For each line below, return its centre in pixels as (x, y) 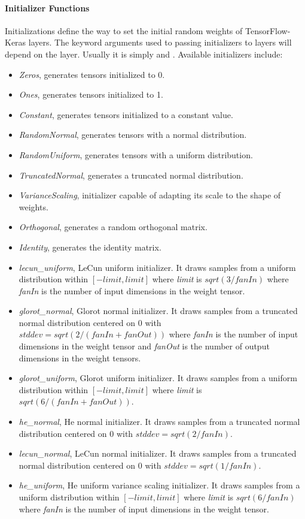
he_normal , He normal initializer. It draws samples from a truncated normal (159, 422)
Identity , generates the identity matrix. (90, 247)
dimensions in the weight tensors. (80, 357)
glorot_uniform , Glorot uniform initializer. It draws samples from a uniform (158, 378)
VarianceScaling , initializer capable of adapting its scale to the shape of (150, 195)
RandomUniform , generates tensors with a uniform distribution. (136, 154)
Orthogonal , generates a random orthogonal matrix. (113, 227)
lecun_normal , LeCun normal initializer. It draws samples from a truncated (158, 453)
